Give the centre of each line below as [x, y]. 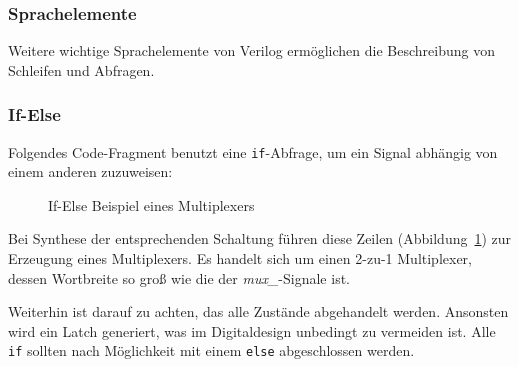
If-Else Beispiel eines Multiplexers [151, 204]
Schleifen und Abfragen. [81, 69]
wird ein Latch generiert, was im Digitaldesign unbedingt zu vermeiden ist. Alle [252, 330]
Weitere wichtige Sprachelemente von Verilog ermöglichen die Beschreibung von [251, 50]
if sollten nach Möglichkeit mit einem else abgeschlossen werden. [211, 350]
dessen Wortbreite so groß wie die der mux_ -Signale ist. [179, 277]
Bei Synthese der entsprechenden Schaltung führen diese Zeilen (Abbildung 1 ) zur [260, 238]
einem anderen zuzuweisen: [90, 171]
